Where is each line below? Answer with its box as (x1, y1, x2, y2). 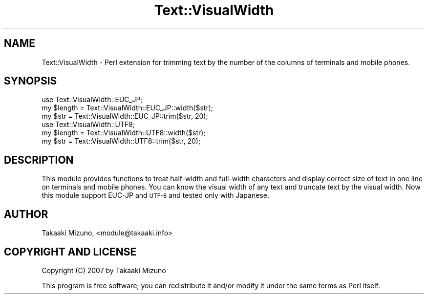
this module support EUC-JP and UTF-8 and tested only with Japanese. (42, 191, 269, 200)
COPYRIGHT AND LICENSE (4, 245, 137, 258)
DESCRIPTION (4, 153, 74, 166)
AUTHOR (4, 208, 48, 220)
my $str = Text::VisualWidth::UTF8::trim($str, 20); (42, 137, 201, 146)
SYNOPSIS (4, 75, 57, 87)
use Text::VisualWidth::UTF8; (42, 120, 135, 129)
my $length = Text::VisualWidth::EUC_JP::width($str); (42, 104, 214, 112)
